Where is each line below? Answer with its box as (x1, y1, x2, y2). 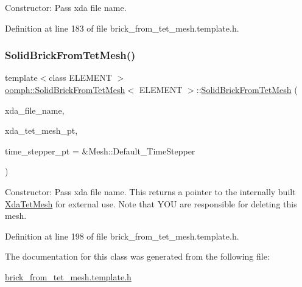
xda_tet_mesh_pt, (5, 124, 78, 137)
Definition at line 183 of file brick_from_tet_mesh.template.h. (5, 21, 239, 34)
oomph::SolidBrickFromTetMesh (5, 83, 125, 95)
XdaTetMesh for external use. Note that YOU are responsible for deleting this (5, 197, 297, 210)
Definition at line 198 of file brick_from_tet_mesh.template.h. (5, 229, 239, 242)
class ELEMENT (49, 71, 112, 84)
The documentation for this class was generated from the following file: (5, 250, 270, 263)
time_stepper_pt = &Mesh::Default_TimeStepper (5, 144, 195, 157)
